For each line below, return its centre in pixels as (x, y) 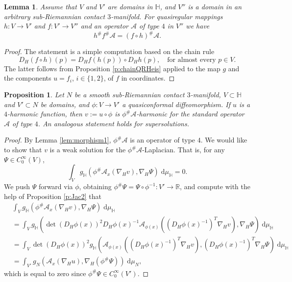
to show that (23, 150)
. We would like (224, 140)
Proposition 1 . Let (34, 95)
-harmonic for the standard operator (190, 114)
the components (28, 78)
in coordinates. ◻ (148, 78)
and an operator (104, 26)
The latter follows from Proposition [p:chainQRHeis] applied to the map (112, 68)
